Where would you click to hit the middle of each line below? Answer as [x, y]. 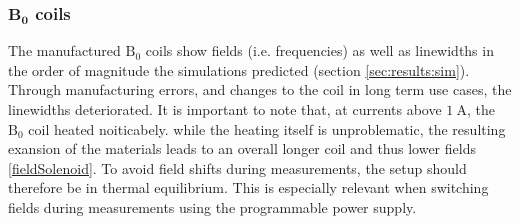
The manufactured [64, 50]
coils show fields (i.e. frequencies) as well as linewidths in [319, 50]
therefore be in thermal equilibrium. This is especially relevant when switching [248, 187]
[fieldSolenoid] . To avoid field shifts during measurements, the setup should [237, 167]
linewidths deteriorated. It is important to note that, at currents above [225, 109]
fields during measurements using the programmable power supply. [212, 206]
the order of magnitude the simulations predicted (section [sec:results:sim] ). [239, 69]
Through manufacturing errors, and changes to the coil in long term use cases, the [260, 89]
